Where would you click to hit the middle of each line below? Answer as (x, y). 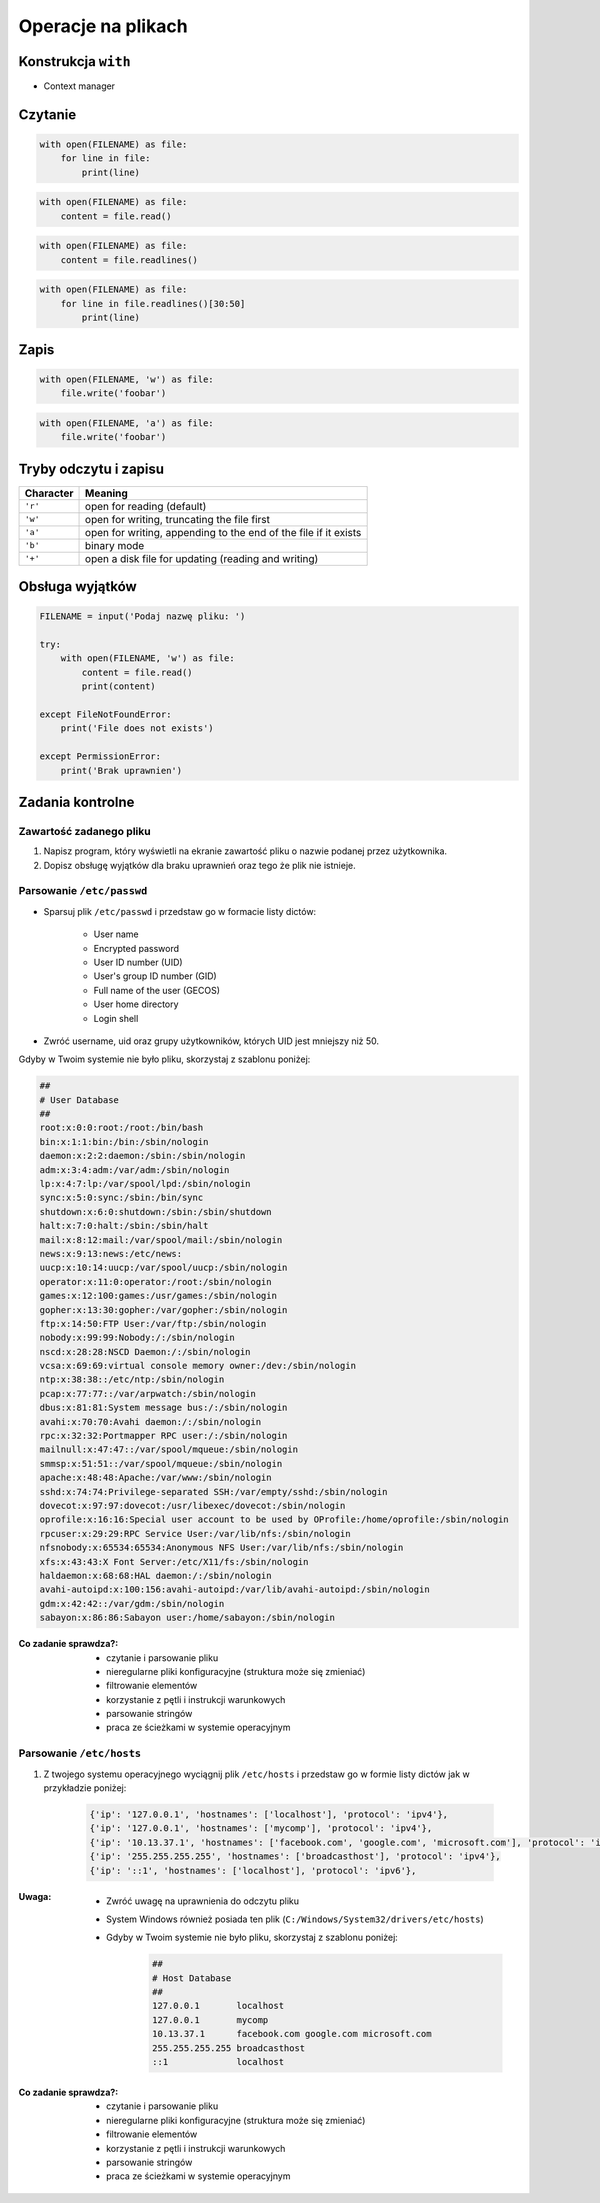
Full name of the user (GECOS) (156, 990)
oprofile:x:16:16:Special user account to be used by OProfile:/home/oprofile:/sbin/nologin (274, 1519)
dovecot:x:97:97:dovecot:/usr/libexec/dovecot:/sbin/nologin (192, 1505)
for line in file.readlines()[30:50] (153, 303)
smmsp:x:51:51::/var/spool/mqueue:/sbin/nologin (161, 1463)
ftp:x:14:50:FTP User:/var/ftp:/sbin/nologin (153, 1323)
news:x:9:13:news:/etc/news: (111, 1253)
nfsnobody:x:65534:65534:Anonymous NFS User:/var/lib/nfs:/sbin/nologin (221, 1548)
